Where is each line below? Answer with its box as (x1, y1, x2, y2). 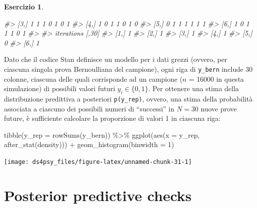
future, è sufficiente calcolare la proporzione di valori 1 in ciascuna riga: (4, 113, 221, 123)
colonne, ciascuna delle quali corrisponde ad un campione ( (4, 73, 183, 84)
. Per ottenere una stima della (148, 83, 239, 94)
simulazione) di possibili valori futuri (4, 83, 115, 94)
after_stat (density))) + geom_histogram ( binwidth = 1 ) (4, 139, 174, 150)
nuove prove (201, 103, 237, 113)
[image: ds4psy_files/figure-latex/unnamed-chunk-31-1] (4, 158, 192, 166)
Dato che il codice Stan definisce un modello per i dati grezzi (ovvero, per (4, 54, 227, 64)
